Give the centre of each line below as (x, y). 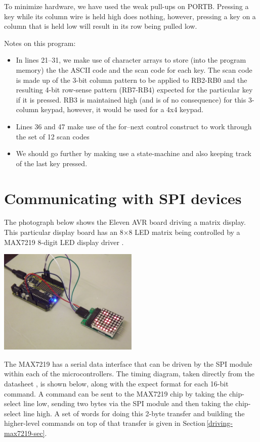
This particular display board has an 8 (64, 232)
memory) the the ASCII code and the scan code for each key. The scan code (134, 69)
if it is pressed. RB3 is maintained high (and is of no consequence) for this (131, 99)
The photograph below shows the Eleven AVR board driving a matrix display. (125, 222)
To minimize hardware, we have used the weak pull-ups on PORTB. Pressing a (126, 6)
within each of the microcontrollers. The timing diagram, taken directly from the (129, 374)
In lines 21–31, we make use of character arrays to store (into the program (131, 60)
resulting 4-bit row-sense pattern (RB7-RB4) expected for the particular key (134, 90)
